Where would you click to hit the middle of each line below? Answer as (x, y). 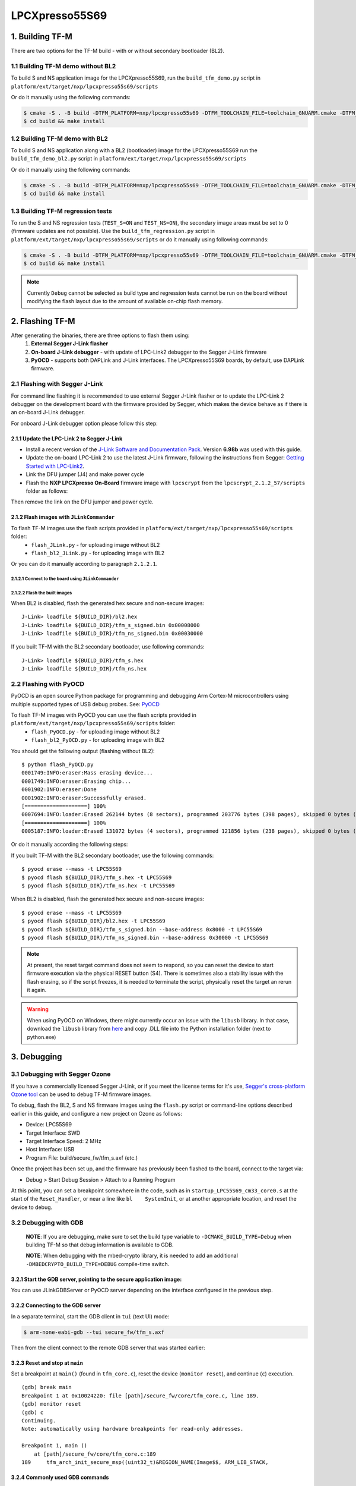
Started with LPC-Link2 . (55, 466)
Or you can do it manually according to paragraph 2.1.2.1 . (84, 564)
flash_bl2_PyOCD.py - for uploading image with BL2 (98, 740)
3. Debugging (36, 1057)
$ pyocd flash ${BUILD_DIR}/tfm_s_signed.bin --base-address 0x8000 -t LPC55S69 (142, 929)
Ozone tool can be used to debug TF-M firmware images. (81, 1094)
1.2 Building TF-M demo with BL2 (59, 138)
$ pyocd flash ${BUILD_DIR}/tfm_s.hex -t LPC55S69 (97, 877)
